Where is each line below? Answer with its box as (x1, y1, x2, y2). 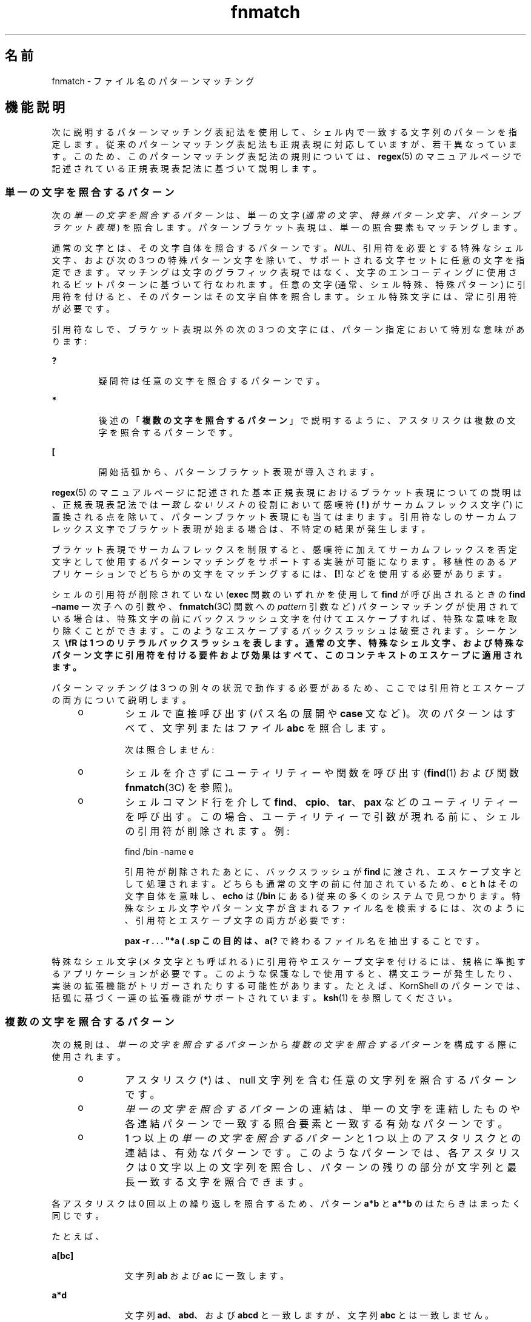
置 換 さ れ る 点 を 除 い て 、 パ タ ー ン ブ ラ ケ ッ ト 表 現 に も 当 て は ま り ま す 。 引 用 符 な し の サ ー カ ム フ (52, 511, 517, 522)
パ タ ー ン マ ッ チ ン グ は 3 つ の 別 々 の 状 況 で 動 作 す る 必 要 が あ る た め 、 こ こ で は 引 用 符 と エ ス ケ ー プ (52, 683, 525, 693)
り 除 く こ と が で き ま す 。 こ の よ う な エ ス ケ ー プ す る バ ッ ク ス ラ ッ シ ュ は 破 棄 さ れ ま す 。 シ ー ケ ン (52, 626, 517, 636)
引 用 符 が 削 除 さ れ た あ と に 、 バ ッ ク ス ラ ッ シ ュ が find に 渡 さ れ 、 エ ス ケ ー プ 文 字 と (124, 866, 522, 877)
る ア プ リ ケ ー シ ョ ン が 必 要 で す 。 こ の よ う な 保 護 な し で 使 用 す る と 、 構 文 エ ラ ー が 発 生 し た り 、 (52, 968, 517, 979)
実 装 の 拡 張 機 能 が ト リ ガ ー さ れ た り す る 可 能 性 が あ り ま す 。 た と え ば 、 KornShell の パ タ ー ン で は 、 (52, 980, 526, 991)
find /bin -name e (124, 846, 194, 857)
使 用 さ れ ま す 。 (52, 1051, 126, 1062)
